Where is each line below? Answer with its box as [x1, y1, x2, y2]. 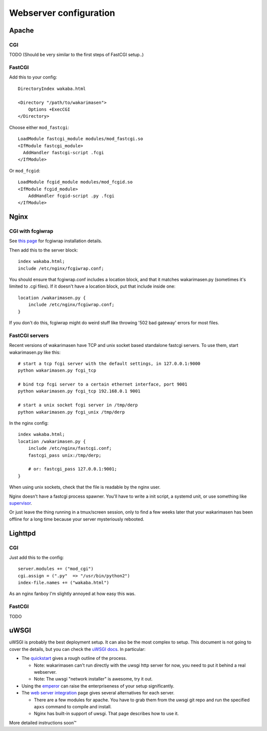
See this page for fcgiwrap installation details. [9, 238, 102, 244]
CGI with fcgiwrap [9, 228, 53, 235]
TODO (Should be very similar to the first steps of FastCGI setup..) [9, 52, 144, 58]
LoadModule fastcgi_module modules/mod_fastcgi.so [18, 136, 143, 142]
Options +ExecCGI [28, 107, 70, 112]
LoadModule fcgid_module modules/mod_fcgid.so [18, 179, 133, 185]
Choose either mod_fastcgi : [9, 124, 69, 130]
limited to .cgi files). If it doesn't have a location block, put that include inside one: [9, 283, 176, 289]
